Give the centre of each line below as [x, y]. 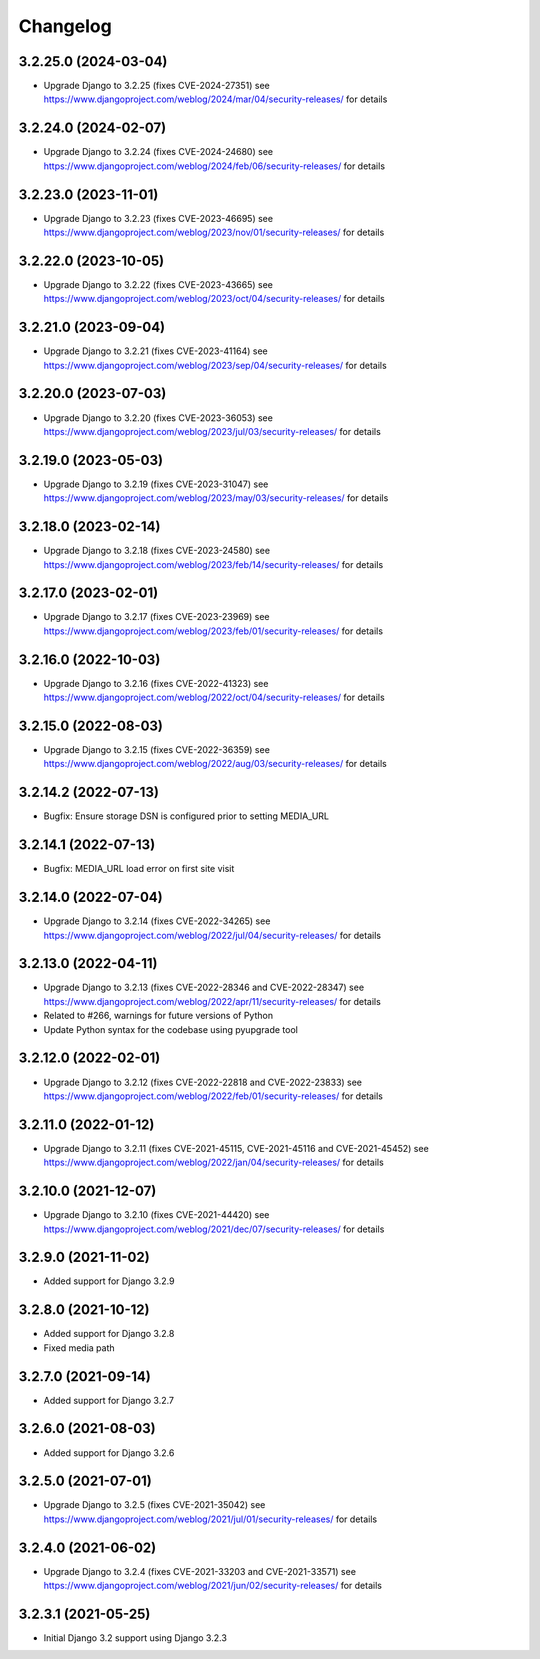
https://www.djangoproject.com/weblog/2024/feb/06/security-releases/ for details [214, 166]
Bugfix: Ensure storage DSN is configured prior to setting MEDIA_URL [186, 816]
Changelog [65, 26]
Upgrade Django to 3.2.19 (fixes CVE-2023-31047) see [156, 484]
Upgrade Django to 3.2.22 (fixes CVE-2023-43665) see [158, 284]
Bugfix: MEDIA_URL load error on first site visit [139, 869]
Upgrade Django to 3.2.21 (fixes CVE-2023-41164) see [156, 351]
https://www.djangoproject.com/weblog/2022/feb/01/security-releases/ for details [213, 1096]
